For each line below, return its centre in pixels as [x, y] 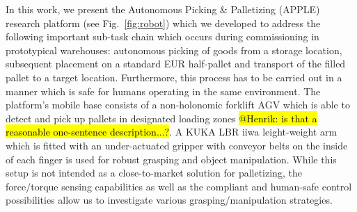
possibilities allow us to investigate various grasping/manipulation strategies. [169, 200]
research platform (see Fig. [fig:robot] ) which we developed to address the [163, 23]
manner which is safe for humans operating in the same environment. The [163, 91]
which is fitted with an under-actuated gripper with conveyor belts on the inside [177, 145]
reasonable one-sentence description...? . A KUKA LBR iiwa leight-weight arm [172, 132]
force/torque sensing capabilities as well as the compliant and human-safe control [179, 186]
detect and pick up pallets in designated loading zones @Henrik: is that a [161, 118]
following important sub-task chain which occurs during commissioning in [162, 36]
